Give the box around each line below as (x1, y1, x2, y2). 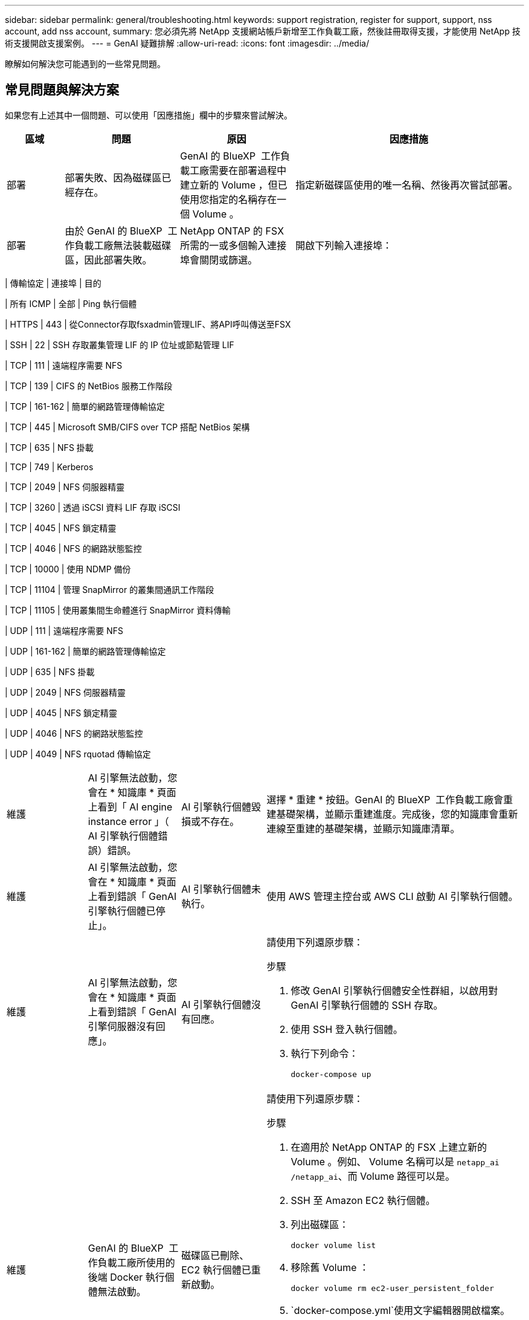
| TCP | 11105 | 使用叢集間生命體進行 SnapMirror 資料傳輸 (5, 604, 231, 615)
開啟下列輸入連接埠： (295, 239, 393, 251)
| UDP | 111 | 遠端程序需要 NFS (5, 625, 123, 636)
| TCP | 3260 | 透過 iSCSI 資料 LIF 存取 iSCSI (5, 502, 181, 513)
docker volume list (290, 1240, 376, 1250)
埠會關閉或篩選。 (180, 253, 258, 266)
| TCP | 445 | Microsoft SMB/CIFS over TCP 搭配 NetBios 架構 (5, 421, 250, 432)
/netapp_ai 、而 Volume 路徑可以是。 (290, 1170, 455, 1182)
